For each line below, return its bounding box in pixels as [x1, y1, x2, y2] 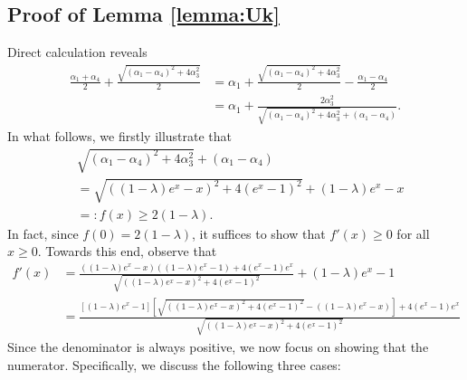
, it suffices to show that [192, 223, 326, 242]
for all [396, 223, 430, 242]
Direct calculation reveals [7, 43, 148, 62]
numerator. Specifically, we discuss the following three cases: [7, 355, 341, 374]
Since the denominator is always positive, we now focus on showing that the [7, 337, 429, 356]
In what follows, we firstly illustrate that [7, 126, 233, 145]
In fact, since [7, 223, 79, 242]
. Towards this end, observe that [37, 242, 217, 261]
